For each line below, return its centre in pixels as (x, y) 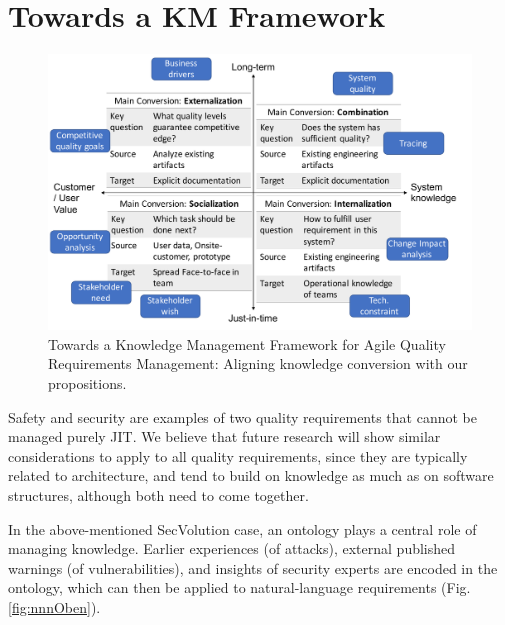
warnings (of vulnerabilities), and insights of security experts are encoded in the (253, 567)
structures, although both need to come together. (158, 495)
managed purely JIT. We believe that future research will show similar (224, 436)
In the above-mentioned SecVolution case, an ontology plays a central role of (242, 528)
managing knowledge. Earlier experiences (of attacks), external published (232, 548)
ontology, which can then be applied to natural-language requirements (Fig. (239, 587)
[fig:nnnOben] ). (54, 607)
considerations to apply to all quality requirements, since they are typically (238, 455)
